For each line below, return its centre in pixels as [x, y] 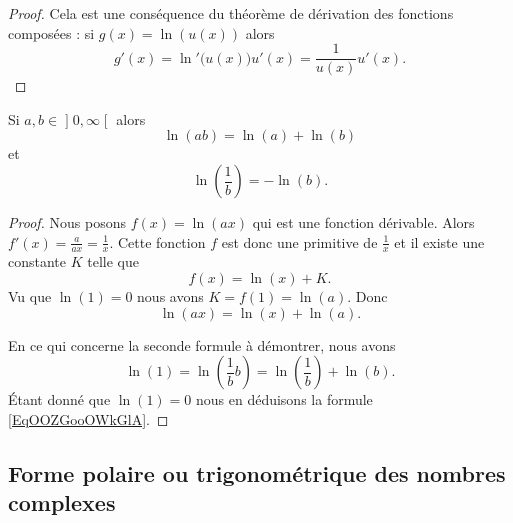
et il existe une [439, 241]
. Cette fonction [157, 241]
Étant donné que [59, 399]
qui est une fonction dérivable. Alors [363, 222]
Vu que [30, 296]
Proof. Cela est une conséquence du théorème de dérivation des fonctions [231, 13]
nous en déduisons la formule [284, 399]
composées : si [51, 32]
